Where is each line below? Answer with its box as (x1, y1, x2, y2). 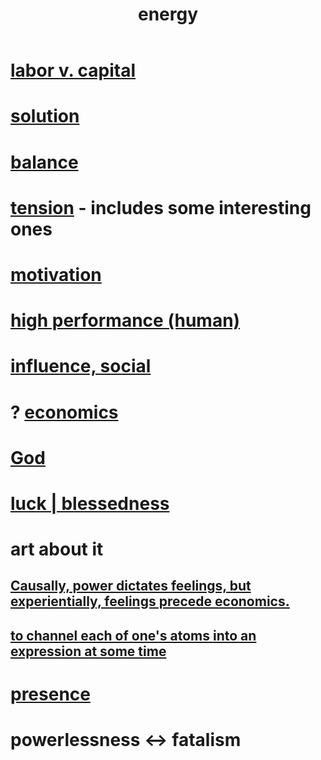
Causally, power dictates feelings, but (10, 578, 252, 595)
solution (10, 105, 80, 128)
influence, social (10, 355, 152, 378)
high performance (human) (10, 309, 241, 332)
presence (10, 683, 91, 706)
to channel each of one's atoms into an (10, 627, 257, 644)
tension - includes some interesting (10, 196, 312, 219)
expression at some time (10, 643, 167, 660)
